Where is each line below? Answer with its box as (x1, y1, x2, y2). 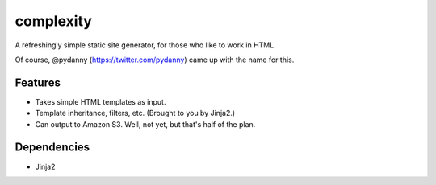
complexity (15, 12, 93, 30)
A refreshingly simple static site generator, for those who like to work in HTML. (15, 40, 276, 50)
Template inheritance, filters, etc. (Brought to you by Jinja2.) (35, 109, 236, 118)
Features (15, 76, 61, 89)
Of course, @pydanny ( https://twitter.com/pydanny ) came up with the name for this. (15, 55, 295, 64)
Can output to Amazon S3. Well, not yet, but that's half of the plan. (35, 119, 256, 129)
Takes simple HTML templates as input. (35, 97, 166, 106)
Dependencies (15, 141, 90, 154)
